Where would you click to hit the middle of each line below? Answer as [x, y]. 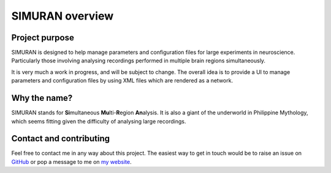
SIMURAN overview [62, 16]
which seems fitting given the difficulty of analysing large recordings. [99, 121]
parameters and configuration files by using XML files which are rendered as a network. [122, 81]
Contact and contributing [61, 138]
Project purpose [43, 38]
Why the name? [42, 98]
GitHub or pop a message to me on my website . [71, 161]
